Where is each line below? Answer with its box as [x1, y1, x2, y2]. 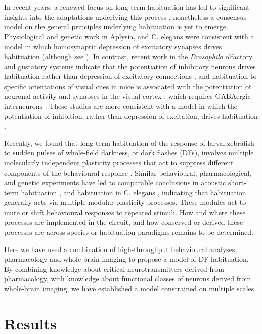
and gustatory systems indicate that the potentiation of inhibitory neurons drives [4, 61, 256, 71]
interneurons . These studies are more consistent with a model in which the [4, 100, 238, 111]
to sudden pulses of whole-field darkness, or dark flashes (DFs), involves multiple [4, 147, 254, 158]
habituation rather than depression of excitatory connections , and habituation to [4, 71, 257, 81]
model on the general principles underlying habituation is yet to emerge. [4, 21, 228, 32]
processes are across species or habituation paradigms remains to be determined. [4, 227, 253, 237]
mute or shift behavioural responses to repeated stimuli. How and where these [4, 206, 246, 217]
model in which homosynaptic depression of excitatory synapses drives [4, 41, 222, 52]
